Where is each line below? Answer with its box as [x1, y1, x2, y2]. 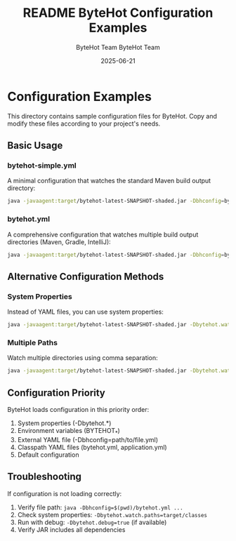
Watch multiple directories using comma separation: [7, 354, 158, 362]
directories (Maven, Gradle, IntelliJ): [7, 237, 111, 246]
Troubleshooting [7, 471, 82, 483]
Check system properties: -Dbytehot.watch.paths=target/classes [17, 510, 207, 519]
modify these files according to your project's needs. [7, 119, 161, 128]
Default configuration [17, 450, 79, 459]
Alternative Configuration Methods [7, 270, 164, 282]
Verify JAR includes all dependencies [17, 525, 126, 534]
